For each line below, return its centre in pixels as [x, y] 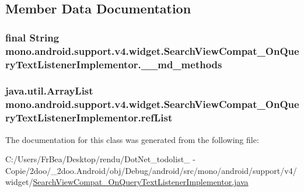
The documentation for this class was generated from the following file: [132, 139]
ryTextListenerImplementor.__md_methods [114, 64]
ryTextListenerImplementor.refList [89, 118]
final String [32, 37]
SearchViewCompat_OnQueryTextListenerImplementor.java [141, 182]
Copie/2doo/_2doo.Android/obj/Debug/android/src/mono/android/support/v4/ [151, 170]
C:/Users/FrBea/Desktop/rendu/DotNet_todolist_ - [100, 159]
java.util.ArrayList [49, 91]
